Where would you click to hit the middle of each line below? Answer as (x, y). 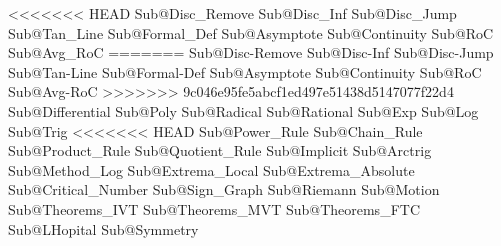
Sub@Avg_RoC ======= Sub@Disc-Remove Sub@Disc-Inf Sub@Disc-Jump (251, 52)
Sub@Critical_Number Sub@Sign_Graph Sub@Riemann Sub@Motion (224, 189)
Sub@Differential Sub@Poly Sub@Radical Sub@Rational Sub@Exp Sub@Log (243, 110)
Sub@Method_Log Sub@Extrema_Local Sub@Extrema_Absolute (211, 169)
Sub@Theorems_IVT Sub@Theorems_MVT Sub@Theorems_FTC (214, 208)
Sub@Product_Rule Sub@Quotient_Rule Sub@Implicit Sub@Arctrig (220, 150)
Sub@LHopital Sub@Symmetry (103, 228)
